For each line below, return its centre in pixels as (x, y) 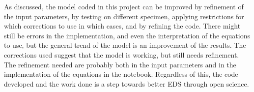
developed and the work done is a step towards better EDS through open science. (127, 83)
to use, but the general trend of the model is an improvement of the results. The (125, 45)
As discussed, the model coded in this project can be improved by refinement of (124, 6)
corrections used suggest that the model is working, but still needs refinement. (122, 54)
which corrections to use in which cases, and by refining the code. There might (122, 26)
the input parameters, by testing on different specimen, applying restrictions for (124, 16)
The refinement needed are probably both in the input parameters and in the (120, 64)
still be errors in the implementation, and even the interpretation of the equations (127, 35)
